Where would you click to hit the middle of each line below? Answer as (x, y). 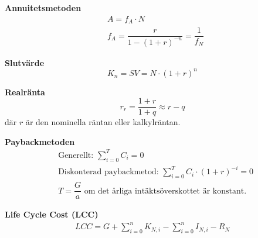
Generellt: (76, 155)
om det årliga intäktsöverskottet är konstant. (165, 191)
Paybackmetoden (40, 141)
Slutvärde (25, 62)
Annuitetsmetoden (43, 8)
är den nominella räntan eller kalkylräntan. (103, 122)
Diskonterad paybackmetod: (108, 172)
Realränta (25, 92)
